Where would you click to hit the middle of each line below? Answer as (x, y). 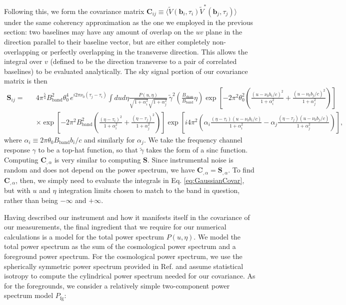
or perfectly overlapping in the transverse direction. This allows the (145, 51)
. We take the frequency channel (193, 139)
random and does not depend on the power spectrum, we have (99, 170)
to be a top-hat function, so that (88, 150)
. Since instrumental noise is (190, 159)
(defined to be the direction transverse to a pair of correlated (143, 61)
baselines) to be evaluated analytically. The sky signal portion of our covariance (126, 71)
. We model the (217, 236)
